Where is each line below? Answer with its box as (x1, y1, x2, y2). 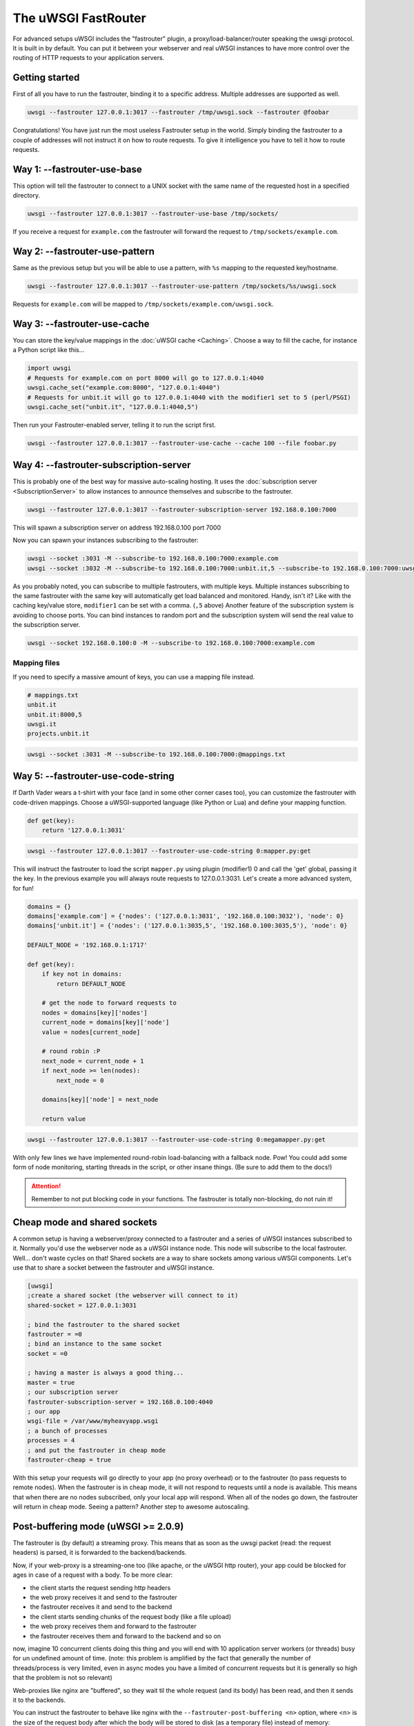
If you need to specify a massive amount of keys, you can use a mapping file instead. (12, 672, 255, 681)
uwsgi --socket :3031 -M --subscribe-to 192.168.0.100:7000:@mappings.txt (27, 750, 286, 758)
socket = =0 (27, 1350, 68, 1357)
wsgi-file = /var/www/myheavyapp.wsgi (27, 1417, 159, 1425)
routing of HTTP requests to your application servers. (12, 54, 165, 62)
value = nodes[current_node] (41, 1028, 141, 1036)
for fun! (12, 884, 34, 892)
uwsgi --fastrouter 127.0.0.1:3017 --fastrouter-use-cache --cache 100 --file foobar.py (27, 439, 337, 447)
